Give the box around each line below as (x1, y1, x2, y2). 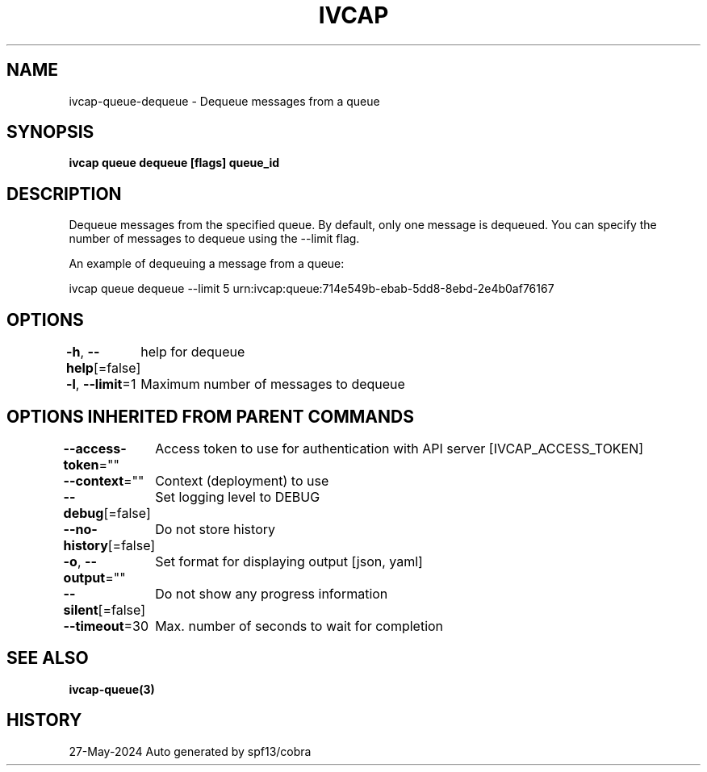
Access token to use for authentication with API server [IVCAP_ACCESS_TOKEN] (155, 440, 644, 457)
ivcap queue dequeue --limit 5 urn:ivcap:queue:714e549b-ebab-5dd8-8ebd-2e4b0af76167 (69, 282, 554, 296)
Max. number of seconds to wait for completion (155, 617, 444, 634)
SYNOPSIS (6, 122, 94, 143)
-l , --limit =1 (65, 376, 136, 393)
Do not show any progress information (155, 585, 388, 602)
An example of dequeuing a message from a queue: (69, 257, 345, 271)
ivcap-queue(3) (69, 682, 155, 696)
